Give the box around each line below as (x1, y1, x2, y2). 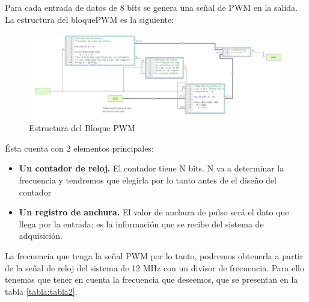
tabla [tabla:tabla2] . (5, 285, 78, 297)
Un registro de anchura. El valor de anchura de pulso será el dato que (19, 206, 289, 218)
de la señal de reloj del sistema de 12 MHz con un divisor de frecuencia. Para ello (5, 261, 305, 274)
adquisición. (19, 229, 63, 242)
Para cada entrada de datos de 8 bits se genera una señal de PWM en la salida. (5, 1, 298, 13)
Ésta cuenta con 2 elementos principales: (5, 141, 154, 154)
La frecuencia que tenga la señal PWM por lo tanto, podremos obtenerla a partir (5, 249, 304, 262)
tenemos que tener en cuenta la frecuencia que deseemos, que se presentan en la (5, 273, 298, 286)
